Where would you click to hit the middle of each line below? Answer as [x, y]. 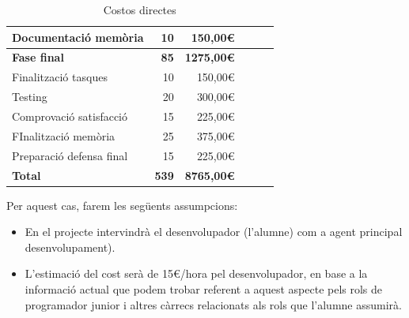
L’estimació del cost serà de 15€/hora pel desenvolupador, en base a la [196, 273]
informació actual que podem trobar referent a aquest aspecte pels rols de [204, 288]
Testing [30, 97]
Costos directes [140, 9]
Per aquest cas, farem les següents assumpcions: [122, 205]
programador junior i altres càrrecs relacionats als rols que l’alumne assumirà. [213, 304]
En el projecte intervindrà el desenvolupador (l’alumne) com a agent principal [214, 232]
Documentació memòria [78, 37]
